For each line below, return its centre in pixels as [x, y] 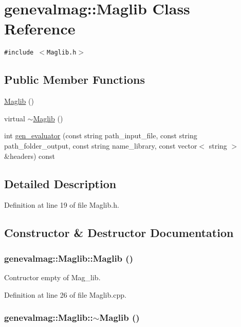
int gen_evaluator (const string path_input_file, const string [101, 135]
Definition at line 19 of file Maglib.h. [62, 205]
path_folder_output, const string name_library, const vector [101, 145]
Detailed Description [60, 183]
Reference [40, 29]
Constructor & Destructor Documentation [119, 233]
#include [19, 53]
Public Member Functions [75, 79]
